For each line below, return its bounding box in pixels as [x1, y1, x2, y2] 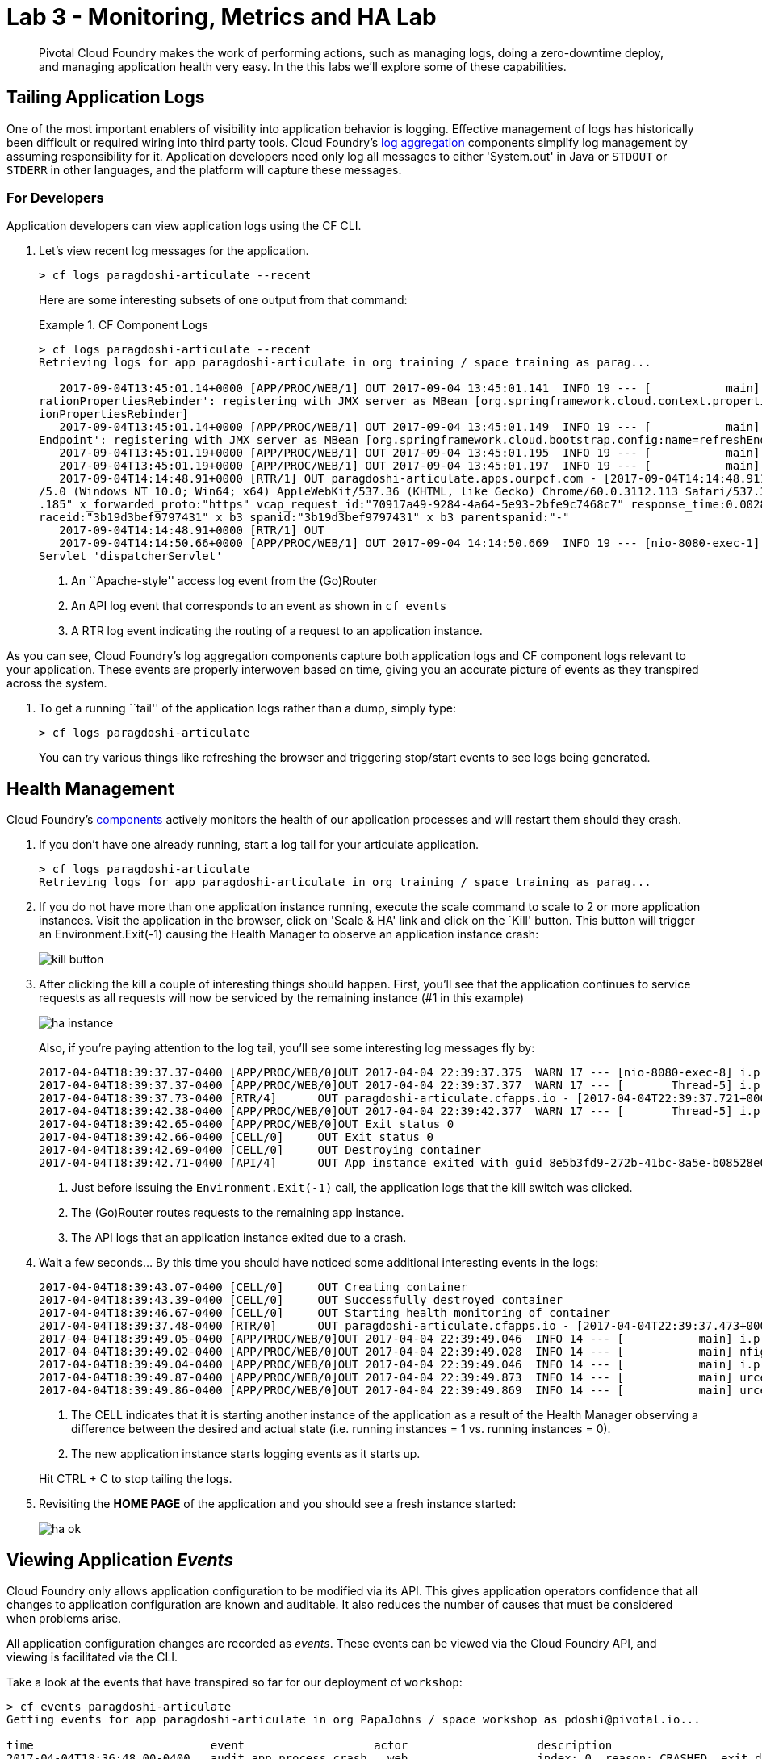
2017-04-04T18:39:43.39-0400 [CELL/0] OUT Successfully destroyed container [39, 1293, 563, 1307]
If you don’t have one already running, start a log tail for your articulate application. [39, 838, 479, 852]
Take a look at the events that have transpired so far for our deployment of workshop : [6, 1675, 463, 1690]
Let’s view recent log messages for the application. [39, 244, 309, 258]
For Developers [6, 189, 104, 206]
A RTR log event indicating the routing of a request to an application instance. [71, 624, 483, 638]
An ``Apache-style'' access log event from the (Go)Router [71, 574, 378, 588]
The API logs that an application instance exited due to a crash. [71, 1230, 407, 1245]
